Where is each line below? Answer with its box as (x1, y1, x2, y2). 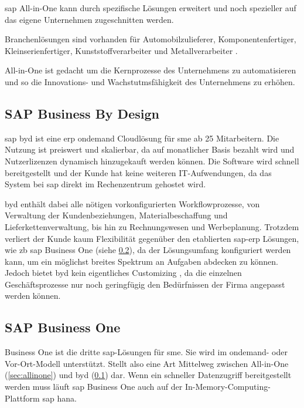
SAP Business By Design (5, 104, 159, 122)
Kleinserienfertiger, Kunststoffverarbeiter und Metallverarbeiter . (5, 44, 238, 56)
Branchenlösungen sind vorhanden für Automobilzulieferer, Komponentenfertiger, (5, 33, 296, 45)
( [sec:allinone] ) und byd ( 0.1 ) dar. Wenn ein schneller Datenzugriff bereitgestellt (5, 369, 292, 381)
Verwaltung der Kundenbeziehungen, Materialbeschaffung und (5, 209, 228, 221)
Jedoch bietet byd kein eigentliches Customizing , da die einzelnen (5, 267, 242, 279)
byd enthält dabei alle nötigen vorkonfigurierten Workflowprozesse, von (5, 197, 260, 210)
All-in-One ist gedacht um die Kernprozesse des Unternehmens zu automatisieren (5, 64, 296, 76)
